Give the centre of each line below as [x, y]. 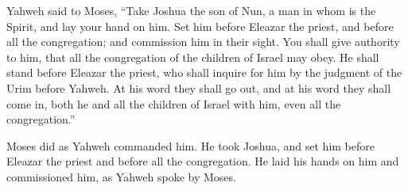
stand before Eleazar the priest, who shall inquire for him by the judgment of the [204, 72]
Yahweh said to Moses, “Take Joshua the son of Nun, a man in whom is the [191, 10]
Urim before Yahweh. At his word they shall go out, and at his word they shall [199, 87]
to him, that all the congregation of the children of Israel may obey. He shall [193, 57]
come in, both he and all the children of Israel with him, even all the [174, 103]
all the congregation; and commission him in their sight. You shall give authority [203, 42]
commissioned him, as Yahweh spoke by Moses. [121, 176]
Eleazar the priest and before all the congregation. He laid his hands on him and [203, 161]
